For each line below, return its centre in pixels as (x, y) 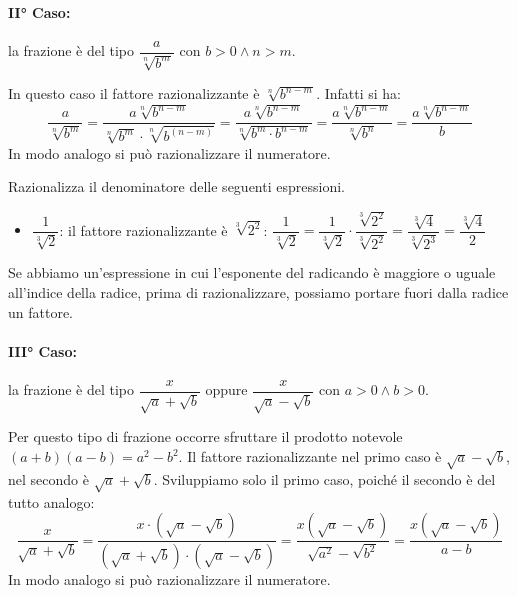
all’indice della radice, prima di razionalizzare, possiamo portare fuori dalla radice (258, 292)
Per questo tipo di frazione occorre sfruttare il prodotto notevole (205, 436)
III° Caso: (42, 350)
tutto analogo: (51, 501)
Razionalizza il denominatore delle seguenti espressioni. (176, 186)
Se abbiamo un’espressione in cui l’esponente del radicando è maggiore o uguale (252, 272)
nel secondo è (48, 478)
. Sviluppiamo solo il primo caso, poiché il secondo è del (324, 478)
